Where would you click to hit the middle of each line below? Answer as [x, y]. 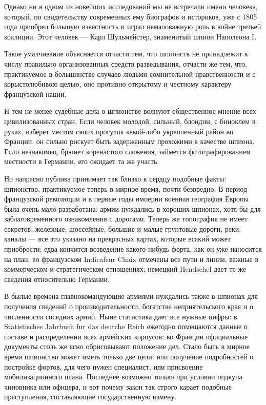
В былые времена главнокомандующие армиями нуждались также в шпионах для [131, 296]
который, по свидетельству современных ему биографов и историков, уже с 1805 [131, 16]
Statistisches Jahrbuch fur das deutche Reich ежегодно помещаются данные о [126, 326]
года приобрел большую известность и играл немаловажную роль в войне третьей [133, 26]
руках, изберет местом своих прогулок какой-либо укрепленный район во [119, 131]
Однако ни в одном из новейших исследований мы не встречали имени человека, [131, 6]
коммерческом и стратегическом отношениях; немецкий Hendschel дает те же [125, 269]
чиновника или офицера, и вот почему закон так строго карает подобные [118, 386]
